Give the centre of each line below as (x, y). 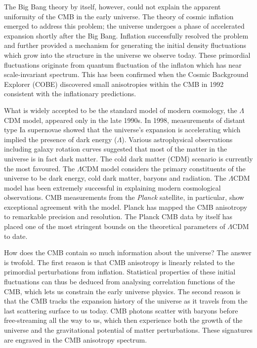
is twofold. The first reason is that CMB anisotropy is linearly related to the (119, 262)
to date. (16, 236)
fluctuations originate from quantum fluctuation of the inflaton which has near (123, 64)
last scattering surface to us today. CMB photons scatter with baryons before (121, 310)
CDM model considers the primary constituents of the (164, 168)
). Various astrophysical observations (177, 139)
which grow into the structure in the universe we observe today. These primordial (127, 55)
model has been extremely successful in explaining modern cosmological (112, 187)
